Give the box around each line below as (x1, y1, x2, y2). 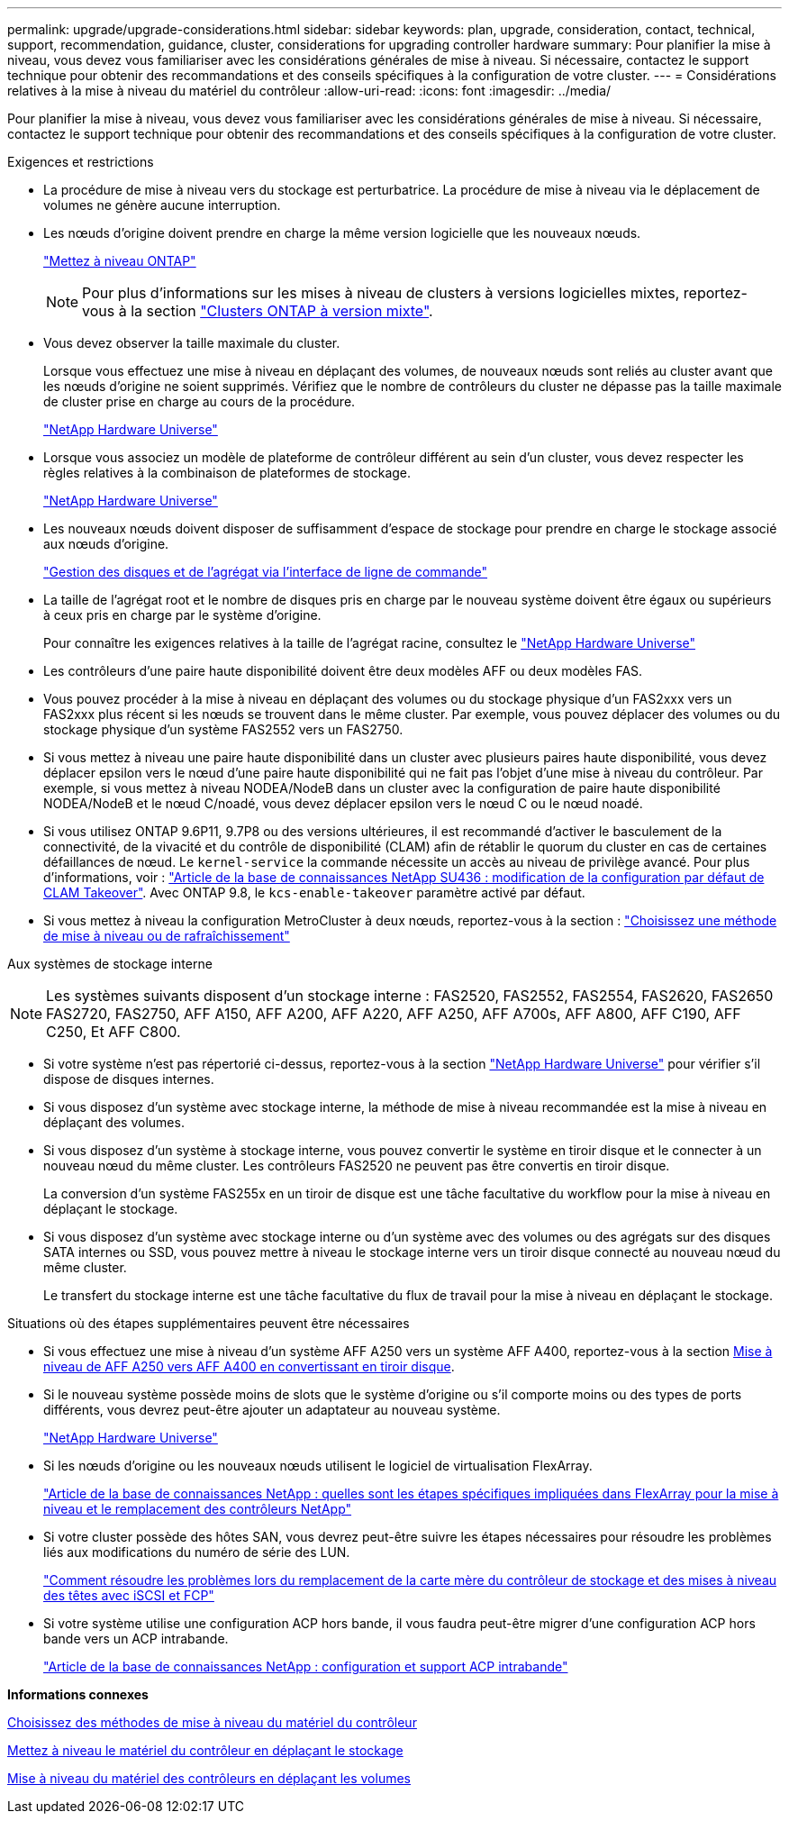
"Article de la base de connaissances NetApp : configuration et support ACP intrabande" (43, 1659, 568, 1674)
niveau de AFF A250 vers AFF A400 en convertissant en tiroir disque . (43, 1359, 455, 1374)
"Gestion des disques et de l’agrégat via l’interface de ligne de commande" (43, 564, 488, 579)
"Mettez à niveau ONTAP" (43, 253, 196, 269)
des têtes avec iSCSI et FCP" (43, 1588, 214, 1603)
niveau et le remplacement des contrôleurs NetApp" (43, 1501, 352, 1516)
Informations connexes (7, 1687, 149, 1702)
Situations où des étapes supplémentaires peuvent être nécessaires (7, 1316, 410, 1331)
